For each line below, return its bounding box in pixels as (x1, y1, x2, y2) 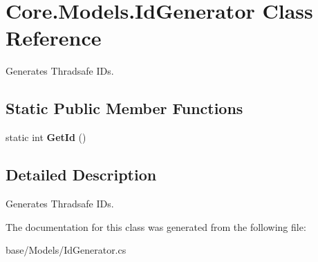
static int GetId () (6, 130, 86, 144)
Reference (6, 24, 102, 52)
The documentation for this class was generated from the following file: (6, 219, 306, 234)
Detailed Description (6, 164, 157, 185)
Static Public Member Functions (6, 97, 243, 119)
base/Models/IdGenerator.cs (6, 243, 127, 257)
